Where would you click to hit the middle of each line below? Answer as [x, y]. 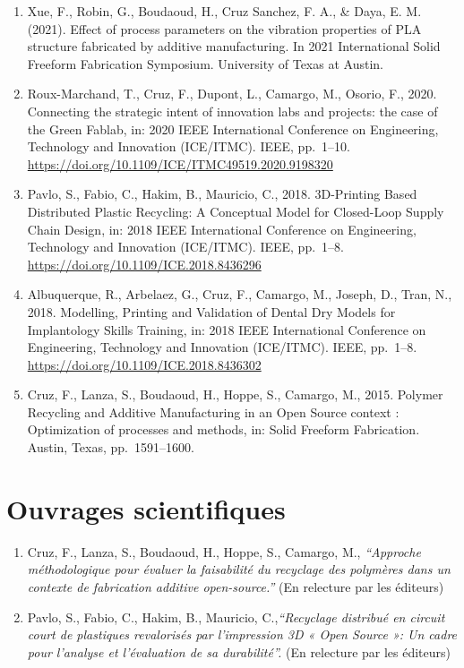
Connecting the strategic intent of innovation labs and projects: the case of [232, 111]
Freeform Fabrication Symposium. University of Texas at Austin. [205, 63]
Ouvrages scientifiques [146, 508]
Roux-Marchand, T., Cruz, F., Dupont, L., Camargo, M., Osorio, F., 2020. [232, 94]
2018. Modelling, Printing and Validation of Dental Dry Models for [211, 311]
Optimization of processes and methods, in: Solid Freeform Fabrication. [223, 429]
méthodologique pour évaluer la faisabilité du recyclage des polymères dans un [239, 569]
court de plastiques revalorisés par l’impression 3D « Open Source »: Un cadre [242, 634]
